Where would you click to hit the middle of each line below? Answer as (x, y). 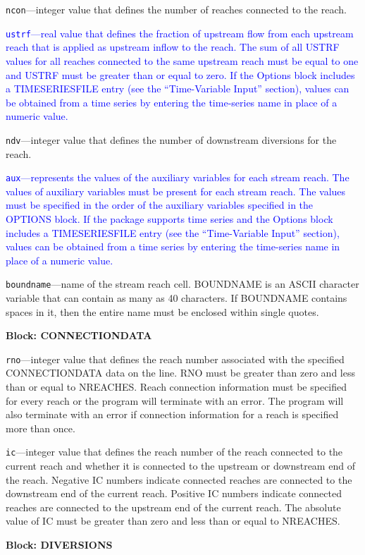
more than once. (41, 428)
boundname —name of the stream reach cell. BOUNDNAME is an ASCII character (182, 284)
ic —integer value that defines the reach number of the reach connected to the (174, 452)
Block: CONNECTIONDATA (79, 335)
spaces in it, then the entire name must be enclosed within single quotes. (162, 311)
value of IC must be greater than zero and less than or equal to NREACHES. (173, 521)
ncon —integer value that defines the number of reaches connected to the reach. (176, 9)
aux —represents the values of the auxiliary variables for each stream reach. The (178, 177)
